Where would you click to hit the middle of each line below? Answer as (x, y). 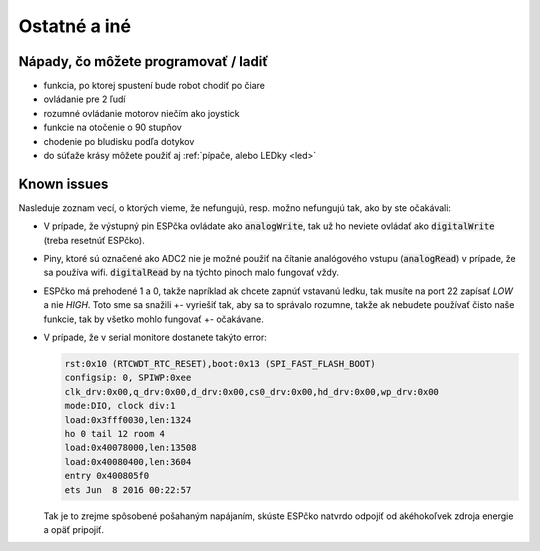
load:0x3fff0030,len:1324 (128, 419)
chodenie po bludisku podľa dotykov (119, 141)
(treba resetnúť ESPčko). (94, 240)
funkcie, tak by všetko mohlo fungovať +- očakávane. (154, 319)
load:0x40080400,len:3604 (128, 461)
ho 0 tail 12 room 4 (114, 433)
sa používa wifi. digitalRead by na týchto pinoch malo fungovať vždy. (191, 272)
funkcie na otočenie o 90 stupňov (112, 127)
